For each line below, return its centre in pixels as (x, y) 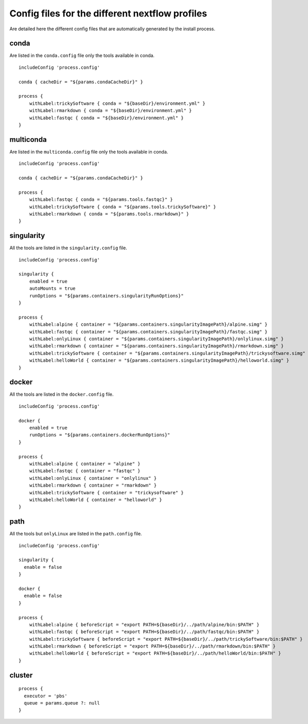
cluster (21, 675)
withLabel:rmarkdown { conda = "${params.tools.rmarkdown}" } (109, 214)
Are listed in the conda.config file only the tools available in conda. (82, 55)
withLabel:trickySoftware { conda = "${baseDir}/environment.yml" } (117, 103)
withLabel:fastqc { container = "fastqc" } (85, 471)
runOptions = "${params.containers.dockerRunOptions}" (100, 435)
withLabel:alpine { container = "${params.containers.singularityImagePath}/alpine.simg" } (148, 324)
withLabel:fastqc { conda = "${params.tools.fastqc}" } (101, 200)
